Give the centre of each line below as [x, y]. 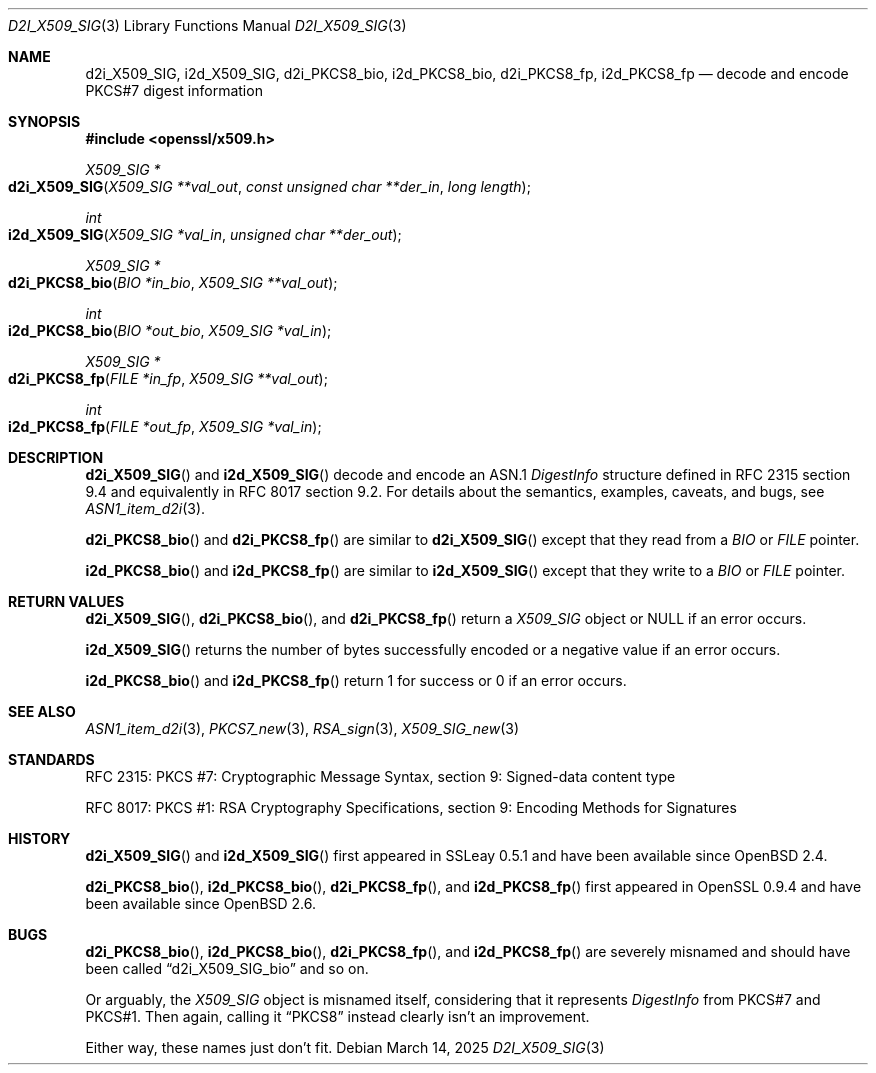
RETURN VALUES [66, 601]
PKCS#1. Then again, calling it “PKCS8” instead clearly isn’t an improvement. [337, 1016]
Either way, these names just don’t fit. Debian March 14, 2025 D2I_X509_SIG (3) [345, 1047]
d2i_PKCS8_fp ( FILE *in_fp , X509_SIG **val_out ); [168, 378]
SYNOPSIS [44, 121]
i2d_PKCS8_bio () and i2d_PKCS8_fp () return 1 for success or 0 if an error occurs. [356, 680]
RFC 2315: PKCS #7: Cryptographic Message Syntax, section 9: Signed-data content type [380, 776]
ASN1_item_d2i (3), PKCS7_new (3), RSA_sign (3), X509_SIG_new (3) [302, 728]
